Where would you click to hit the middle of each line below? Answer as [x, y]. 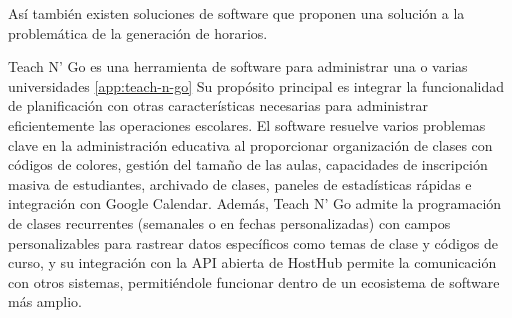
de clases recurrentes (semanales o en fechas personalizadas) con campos [229, 222]
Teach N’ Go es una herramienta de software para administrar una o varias [238, 66]
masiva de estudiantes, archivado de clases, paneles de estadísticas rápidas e [240, 183]
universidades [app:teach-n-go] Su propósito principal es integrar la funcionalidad [256, 85]
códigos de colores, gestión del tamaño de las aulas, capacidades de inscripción [248, 164]
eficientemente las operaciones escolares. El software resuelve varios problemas [247, 124]
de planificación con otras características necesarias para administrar [218, 105]
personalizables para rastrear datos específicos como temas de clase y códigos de [253, 242]
